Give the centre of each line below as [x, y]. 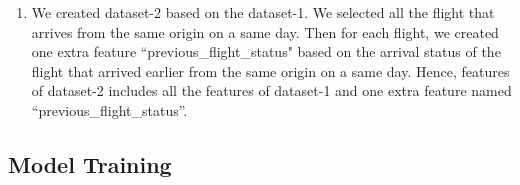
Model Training [90, 163]
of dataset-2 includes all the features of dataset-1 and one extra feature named [271, 90]
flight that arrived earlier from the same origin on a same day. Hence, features [270, 70]
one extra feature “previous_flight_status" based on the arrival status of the [266, 51]
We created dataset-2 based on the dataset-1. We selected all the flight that [263, 12]
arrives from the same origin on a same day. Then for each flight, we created [265, 31]
